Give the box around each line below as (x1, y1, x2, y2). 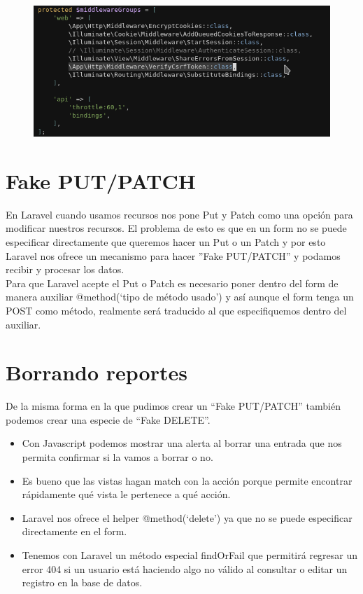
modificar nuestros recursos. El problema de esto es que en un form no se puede (6, 221, 347, 235)
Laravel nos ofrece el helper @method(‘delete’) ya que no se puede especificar (22, 510, 353, 525)
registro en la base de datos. (22, 575, 143, 590)
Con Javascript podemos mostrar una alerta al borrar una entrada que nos (22, 436, 342, 450)
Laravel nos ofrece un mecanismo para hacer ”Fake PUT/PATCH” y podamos (6, 248, 341, 263)
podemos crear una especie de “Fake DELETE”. (6, 412, 211, 427)
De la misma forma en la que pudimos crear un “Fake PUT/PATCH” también (6, 399, 341, 413)
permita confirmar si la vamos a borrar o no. (22, 450, 213, 464)
